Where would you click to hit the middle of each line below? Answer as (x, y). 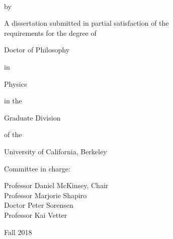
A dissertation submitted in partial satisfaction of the (86, 23)
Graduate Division (32, 117)
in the (13, 101)
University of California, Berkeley (56, 151)
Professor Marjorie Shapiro (46, 195)
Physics (16, 83)
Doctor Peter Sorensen (39, 205)
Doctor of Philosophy (37, 50)
